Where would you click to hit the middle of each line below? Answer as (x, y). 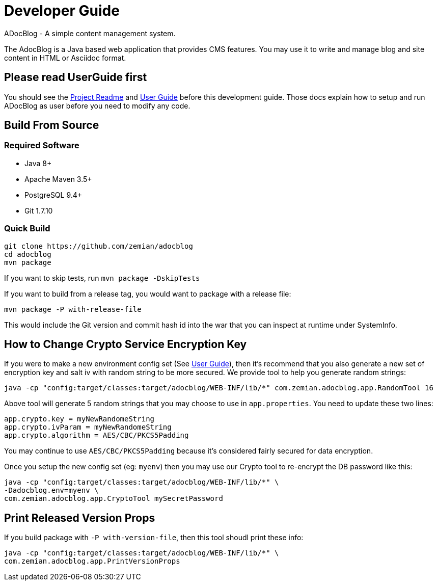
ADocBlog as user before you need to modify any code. (97, 105)
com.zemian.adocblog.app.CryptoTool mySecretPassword (114, 499)
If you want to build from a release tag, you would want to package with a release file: (148, 294)
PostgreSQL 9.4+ (53, 195)
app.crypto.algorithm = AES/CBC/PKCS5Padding (97, 435)
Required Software (42, 145)
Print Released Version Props (80, 518)
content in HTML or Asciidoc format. (65, 58)
